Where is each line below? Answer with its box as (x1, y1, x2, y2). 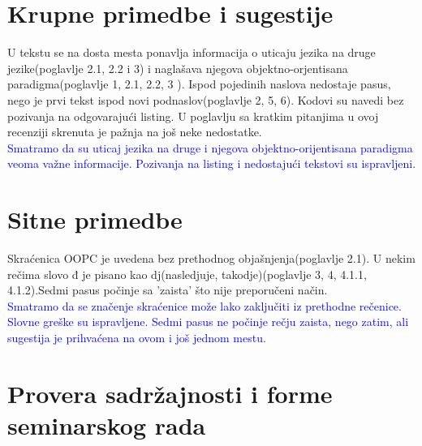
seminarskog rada (7, 408, 206, 441)
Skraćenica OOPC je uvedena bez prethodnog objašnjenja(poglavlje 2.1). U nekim (7, 250, 416, 266)
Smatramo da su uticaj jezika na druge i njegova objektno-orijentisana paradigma (7, 139, 413, 156)
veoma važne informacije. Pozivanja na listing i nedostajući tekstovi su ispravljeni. (7, 155, 416, 172)
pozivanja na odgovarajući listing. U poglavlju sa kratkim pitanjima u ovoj (7, 107, 379, 124)
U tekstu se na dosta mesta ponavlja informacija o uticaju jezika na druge (7, 44, 376, 61)
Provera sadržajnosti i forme (7, 376, 333, 410)
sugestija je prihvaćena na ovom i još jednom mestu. (7, 328, 266, 345)
